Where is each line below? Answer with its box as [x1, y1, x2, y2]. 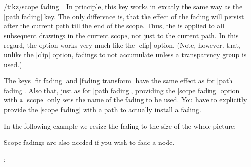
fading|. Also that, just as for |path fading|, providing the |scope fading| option [4, 85, 240, 95]
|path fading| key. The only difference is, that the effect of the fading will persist [4, 11, 244, 21]
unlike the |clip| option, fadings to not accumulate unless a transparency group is [4, 49, 247, 59]
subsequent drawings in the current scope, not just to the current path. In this [4, 30, 239, 40]
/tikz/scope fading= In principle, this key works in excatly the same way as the [4, 1, 243, 11]
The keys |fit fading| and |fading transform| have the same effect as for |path [4, 75, 233, 86]
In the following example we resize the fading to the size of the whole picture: [4, 120, 236, 131]
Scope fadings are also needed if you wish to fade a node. [4, 137, 175, 147]
